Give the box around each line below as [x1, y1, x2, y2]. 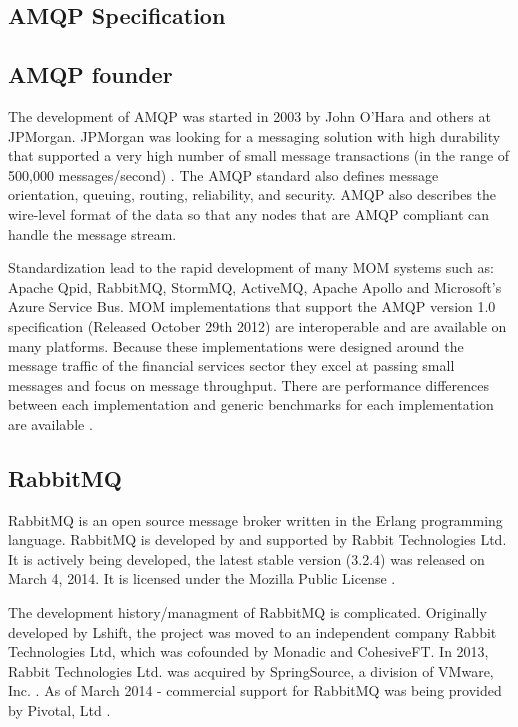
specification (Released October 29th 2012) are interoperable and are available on [8, 315, 507, 336]
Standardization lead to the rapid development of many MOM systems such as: [8, 257, 494, 278]
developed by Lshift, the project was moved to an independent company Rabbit [8, 621, 497, 642]
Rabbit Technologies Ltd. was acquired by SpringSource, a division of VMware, [8, 660, 494, 681]
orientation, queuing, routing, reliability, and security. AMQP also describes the [8, 184, 497, 205]
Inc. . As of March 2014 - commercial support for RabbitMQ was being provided [8, 680, 502, 701]
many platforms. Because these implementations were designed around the [8, 335, 464, 356]
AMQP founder [8, 59, 173, 90]
